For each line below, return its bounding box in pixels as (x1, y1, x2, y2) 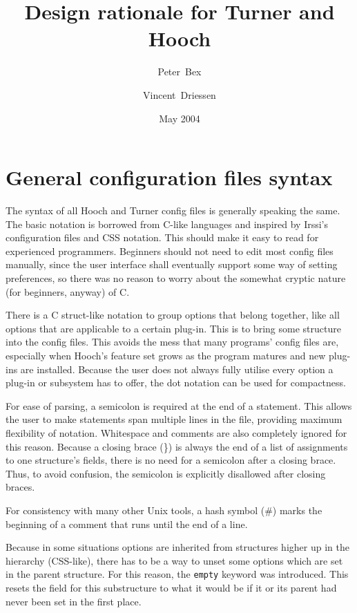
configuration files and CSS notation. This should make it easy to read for (6, 230, 319, 245)
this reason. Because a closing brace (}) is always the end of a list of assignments (6, 439, 348, 453)
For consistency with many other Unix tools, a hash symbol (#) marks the (6, 502, 322, 517)
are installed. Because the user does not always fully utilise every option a (20, 361, 334, 376)
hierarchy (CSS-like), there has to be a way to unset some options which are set (6, 553, 343, 567)
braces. (6, 480, 35, 494)
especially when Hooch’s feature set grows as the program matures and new (6, 348, 326, 362)
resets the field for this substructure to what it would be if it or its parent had (6, 580, 337, 594)
